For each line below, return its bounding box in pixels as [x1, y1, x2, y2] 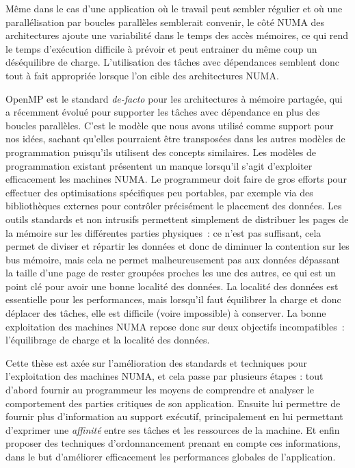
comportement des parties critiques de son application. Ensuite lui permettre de [5, 395, 341, 410]
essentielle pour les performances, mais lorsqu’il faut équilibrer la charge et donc [5, 292, 341, 307]
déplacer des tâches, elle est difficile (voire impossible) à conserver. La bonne [5, 306, 326, 320]
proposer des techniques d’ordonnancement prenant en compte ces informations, [5, 436, 341, 450]
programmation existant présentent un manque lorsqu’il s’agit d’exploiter [5, 158, 313, 172]
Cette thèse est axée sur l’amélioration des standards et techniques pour [5, 355, 307, 369]
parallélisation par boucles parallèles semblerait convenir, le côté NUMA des [5, 14, 325, 29]
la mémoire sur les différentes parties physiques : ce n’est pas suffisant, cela [5, 225, 321, 239]
